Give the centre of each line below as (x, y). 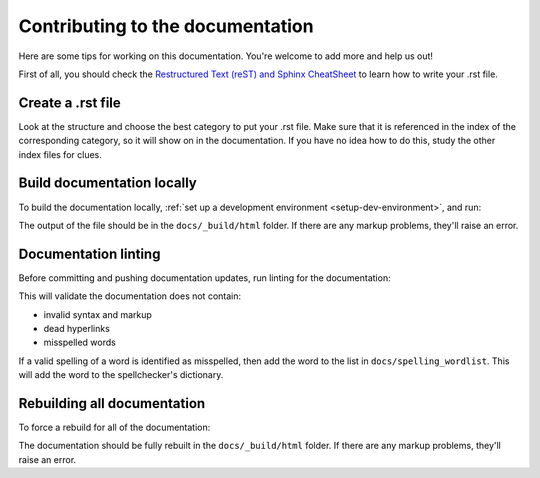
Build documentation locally (107, 183)
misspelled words (80, 342)
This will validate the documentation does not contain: (130, 296)
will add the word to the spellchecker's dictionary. (121, 375)
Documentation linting (89, 253)
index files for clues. (60, 154)
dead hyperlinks (76, 328)
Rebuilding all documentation (112, 403)
